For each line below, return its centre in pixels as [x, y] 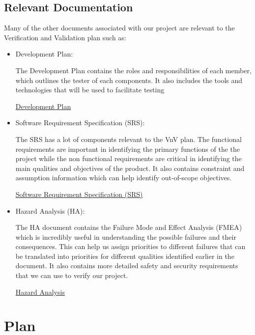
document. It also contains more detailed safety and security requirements [127, 265]
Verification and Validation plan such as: [65, 37]
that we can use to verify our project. [72, 275]
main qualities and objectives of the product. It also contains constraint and [130, 168]
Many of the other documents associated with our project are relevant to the [119, 28]
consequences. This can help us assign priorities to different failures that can [130, 246]
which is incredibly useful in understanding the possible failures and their [126, 237]
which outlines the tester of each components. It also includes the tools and [129, 80]
